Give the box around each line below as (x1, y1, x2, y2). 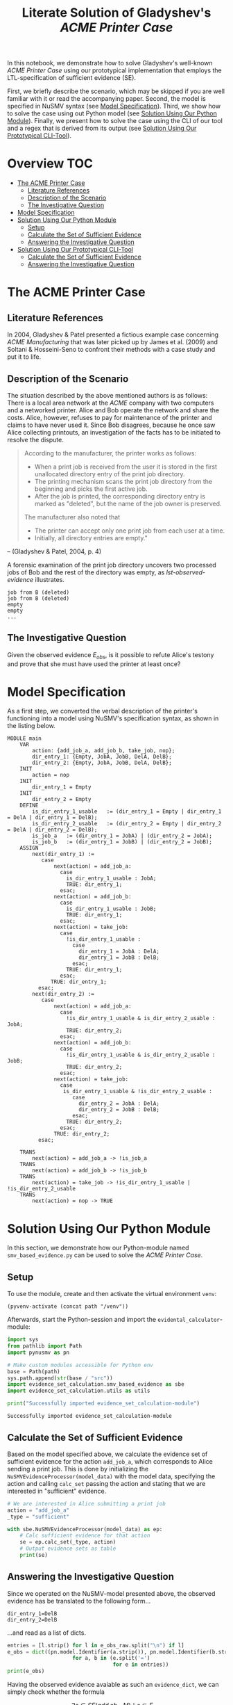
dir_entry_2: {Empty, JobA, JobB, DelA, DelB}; (32, 759, 172, 766)
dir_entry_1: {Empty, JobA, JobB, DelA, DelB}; (32, 753, 172, 761)
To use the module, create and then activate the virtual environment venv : (7, 1290, 217, 1298)
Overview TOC (7, 156, 94, 172)
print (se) (19, 1552, 49, 1559)
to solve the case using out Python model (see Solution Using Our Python (7, 109, 217, 118)
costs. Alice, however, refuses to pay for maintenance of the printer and (7, 413, 213, 421)
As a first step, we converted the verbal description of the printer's (7, 707, 198, 716)
